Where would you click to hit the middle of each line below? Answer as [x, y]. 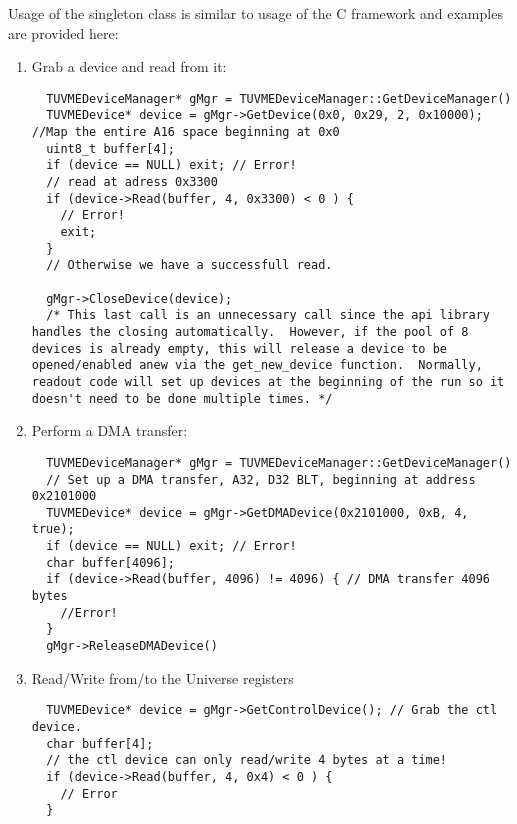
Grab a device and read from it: [129, 66]
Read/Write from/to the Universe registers [162, 677]
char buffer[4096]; [110, 562]
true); [53, 529]
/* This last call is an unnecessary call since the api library [268, 315]
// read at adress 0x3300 [132, 182]
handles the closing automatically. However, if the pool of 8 [250, 331]
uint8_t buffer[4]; [110, 148]
